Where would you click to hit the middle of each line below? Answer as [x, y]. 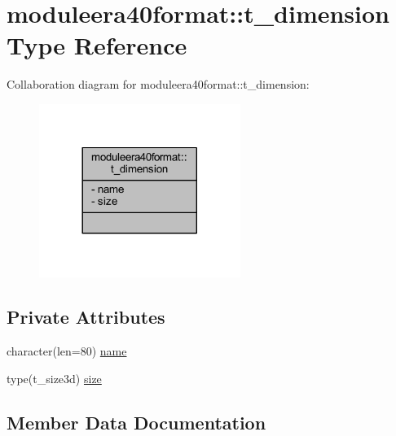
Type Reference [97, 45]
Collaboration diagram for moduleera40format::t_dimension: [158, 84]
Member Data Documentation [136, 422]
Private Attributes [86, 317]
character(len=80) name [67, 351]
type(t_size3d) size [54, 378]
